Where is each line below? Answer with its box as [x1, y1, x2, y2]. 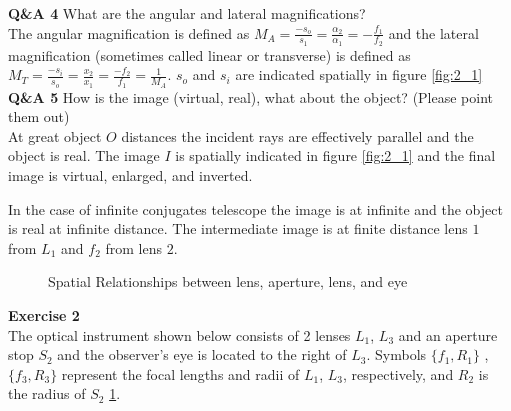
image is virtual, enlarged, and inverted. [8, 165, 253, 186]
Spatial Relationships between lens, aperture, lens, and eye [48, 271, 408, 292]
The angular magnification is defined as [8, 22, 250, 43]
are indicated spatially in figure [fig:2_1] [235, 64, 483, 85]
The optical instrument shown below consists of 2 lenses [8, 324, 351, 345]
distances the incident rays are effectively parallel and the [121, 125, 474, 146]
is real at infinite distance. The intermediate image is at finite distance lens [8, 218, 468, 239]
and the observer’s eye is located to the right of [57, 344, 347, 365]
